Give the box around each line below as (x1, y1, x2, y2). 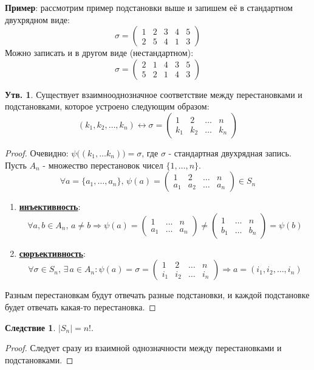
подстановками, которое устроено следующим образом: (5, 100, 210, 113)
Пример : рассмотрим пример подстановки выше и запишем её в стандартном (5, 1, 293, 13)
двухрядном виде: (5, 13, 70, 26)
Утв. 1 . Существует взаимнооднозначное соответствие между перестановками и (5, 88, 302, 100)
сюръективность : (19, 246, 86, 259)
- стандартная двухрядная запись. (168, 146, 292, 159)
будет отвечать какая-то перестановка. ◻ (5, 300, 156, 313)
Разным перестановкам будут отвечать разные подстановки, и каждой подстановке (5, 288, 310, 301)
